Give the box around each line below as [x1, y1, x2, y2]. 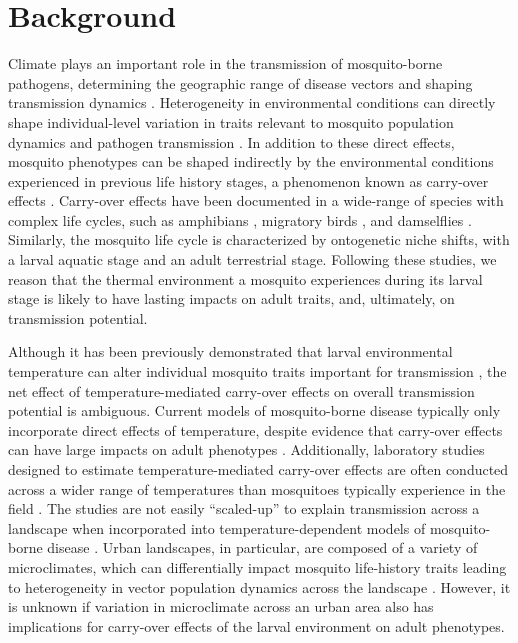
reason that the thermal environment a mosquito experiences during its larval [8, 268, 483, 289]
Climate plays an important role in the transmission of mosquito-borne [8, 53, 443, 74]
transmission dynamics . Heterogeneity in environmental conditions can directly [8, 92, 496, 113]
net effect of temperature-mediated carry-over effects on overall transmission [8, 380, 475, 401]
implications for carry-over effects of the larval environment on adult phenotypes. [8, 615, 505, 636]
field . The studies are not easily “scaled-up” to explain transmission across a [8, 498, 480, 519]
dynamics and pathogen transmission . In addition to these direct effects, [8, 131, 455, 152]
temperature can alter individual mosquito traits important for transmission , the [8, 361, 507, 382]
